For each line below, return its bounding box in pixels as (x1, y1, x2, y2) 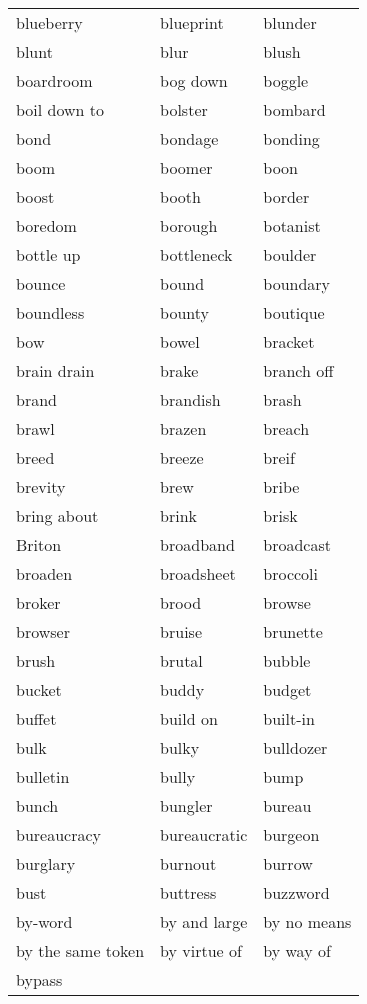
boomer (160, 156, 213, 179)
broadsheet (160, 562, 236, 585)
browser (16, 620, 70, 643)
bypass (16, 968, 63, 991)
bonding (263, 127, 320, 150)
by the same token (16, 939, 145, 962)
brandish (160, 388, 221, 411)
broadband (160, 533, 235, 556)
